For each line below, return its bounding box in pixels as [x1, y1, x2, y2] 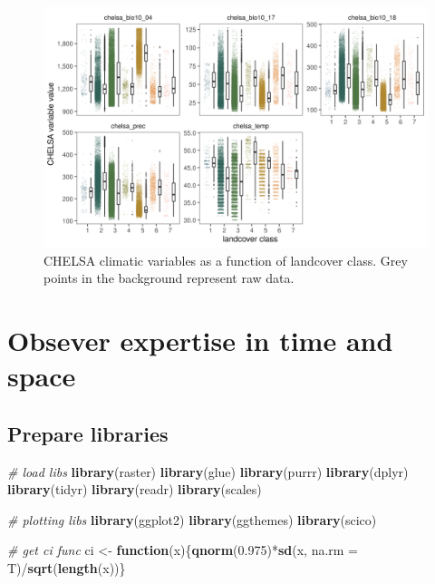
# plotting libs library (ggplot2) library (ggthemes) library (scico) [7, 510, 377, 529]
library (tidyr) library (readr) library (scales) [7, 480, 262, 499]
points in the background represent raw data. [43, 268, 295, 287]
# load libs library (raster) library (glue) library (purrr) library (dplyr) [7, 462, 409, 481]
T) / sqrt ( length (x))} [7, 558, 126, 577]
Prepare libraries [7, 419, 169, 447]
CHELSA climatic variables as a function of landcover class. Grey [43, 250, 408, 269]
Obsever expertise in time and [7, 321, 393, 358]
